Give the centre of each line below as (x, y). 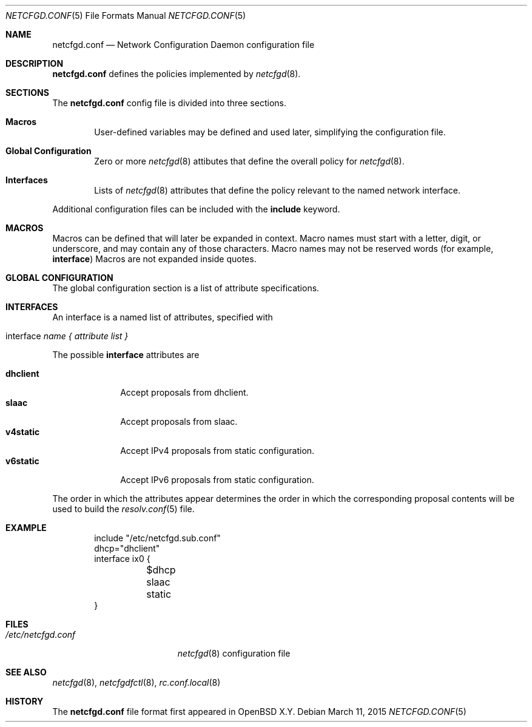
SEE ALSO (26, 672)
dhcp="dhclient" (127, 548)
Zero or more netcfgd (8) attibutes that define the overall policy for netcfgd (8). (249, 161)
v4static (23, 432)
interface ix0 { (122, 559)
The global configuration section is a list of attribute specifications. (186, 288)
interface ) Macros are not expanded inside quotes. (154, 259)
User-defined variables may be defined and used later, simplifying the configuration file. (270, 132)
